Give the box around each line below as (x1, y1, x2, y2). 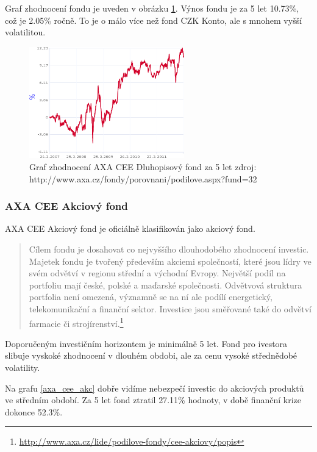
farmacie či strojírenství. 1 (29, 315, 124, 329)
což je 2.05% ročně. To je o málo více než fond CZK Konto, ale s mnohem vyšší (5, 13, 302, 26)
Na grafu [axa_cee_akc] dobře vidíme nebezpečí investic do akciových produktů (5, 381, 304, 394)
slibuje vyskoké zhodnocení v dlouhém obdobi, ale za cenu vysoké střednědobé (5, 349, 297, 362)
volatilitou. (5, 26, 46, 38)
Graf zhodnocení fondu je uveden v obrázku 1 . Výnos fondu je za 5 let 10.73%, (5, 2, 299, 14)
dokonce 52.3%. (5, 405, 63, 418)
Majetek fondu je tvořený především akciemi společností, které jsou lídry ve (29, 254, 312, 267)
